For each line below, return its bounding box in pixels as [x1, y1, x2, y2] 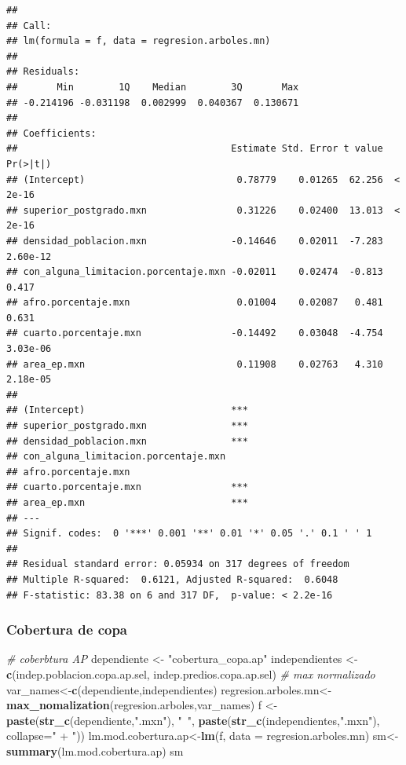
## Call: [6, 20, 52, 31]
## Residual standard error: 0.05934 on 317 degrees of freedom [6, 558, 349, 570]
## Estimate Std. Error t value [6, 143, 383, 155]
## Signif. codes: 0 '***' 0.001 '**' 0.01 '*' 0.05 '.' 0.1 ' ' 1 [6, 528, 372, 540]
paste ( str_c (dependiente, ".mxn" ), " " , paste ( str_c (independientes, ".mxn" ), [6, 712, 380, 728]
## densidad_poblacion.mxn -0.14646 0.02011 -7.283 [6, 235, 383, 247]
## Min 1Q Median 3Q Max [6, 81, 299, 93]
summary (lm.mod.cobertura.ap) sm [6, 742, 184, 759]
